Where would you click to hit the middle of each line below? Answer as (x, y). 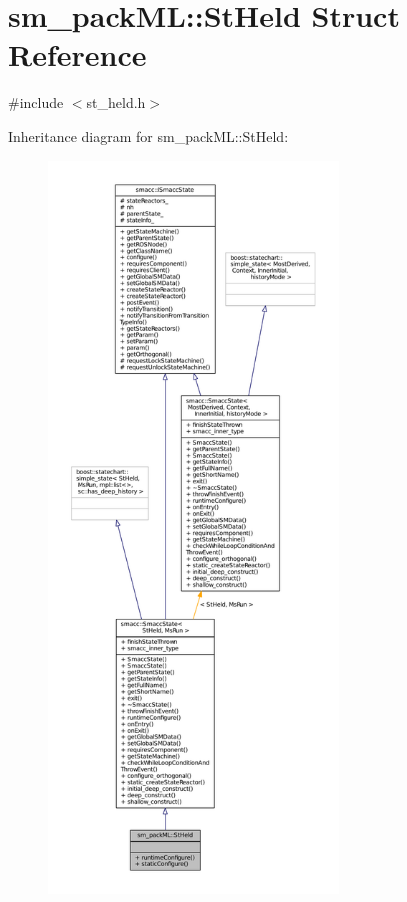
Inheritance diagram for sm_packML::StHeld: (148, 135)
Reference (77, 54)
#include (36, 102)
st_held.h (116, 102)
